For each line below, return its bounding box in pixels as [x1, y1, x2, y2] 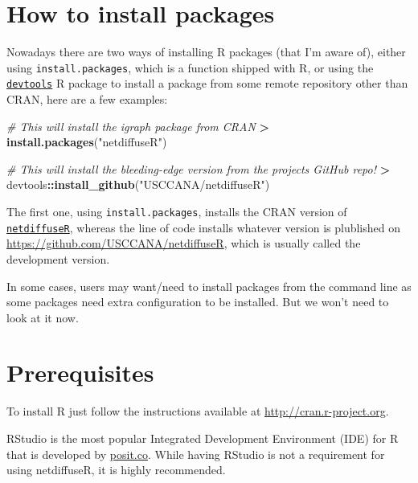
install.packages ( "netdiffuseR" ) [6, 133, 167, 150]
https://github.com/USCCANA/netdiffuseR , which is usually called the [6, 235, 361, 252]
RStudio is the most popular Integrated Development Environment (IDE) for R [6, 430, 399, 446]
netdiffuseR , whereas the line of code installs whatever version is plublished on [6, 219, 400, 235]
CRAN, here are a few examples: [6, 91, 168, 108]
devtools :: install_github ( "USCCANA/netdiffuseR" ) [6, 176, 270, 193]
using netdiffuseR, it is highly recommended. [6, 461, 226, 478]
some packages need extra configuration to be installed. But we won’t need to [6, 293, 389, 310]
